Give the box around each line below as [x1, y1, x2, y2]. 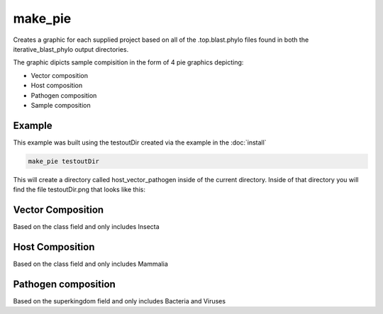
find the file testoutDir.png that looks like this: [13, 185, 145, 194]
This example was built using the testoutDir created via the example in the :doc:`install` [13, 138, 267, 147]
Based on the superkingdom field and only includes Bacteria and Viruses [13, 296, 226, 305]
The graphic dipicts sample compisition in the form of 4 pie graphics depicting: [13, 58, 244, 67]
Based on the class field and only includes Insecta [13, 223, 160, 231]
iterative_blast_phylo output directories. [13, 45, 129, 53]
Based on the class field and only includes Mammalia [13, 259, 168, 268]
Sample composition [30, 101, 91, 109]
